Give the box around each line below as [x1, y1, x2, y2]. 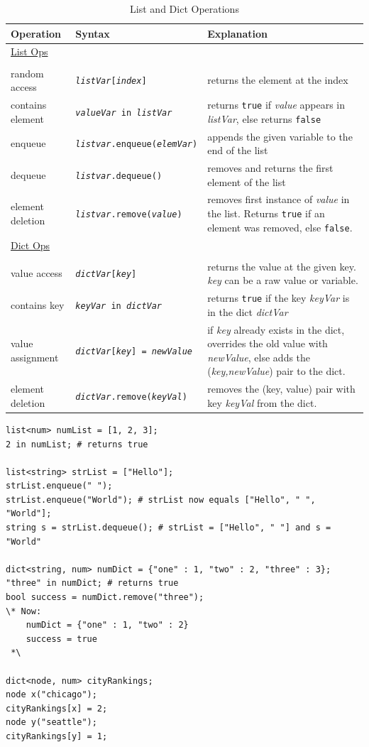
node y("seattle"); [6, 717, 97, 728]
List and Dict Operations [130, 1, 239, 16]
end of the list [207, 143, 268, 158]
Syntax [75, 26, 110, 40]
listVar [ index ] [75, 76, 147, 87]
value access [11, 266, 62, 280]
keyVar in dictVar [75, 300, 163, 311]
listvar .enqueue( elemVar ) [75, 139, 198, 150]
